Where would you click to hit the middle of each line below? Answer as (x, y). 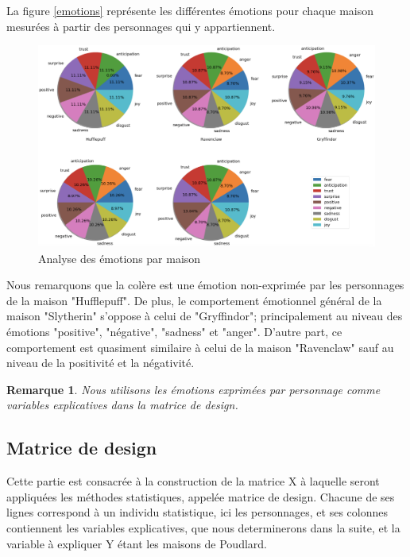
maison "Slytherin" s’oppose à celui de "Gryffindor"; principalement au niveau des (205, 316)
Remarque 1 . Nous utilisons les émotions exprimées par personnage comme (193, 389)
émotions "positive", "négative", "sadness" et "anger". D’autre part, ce (174, 331)
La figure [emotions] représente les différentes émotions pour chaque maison (190, 10)
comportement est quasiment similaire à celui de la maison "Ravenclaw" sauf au (200, 347)
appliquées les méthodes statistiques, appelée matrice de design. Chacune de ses (201, 496)
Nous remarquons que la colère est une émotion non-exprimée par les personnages (205, 285)
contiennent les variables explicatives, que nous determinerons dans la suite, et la (203, 527)
